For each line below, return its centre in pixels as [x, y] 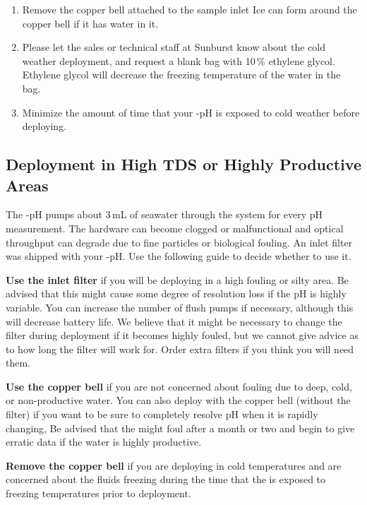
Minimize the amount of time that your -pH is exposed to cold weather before [191, 112]
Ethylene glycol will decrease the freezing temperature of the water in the [181, 75]
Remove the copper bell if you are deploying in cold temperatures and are [174, 465]
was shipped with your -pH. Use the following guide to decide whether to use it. [179, 256]
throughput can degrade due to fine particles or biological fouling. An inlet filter [179, 242]
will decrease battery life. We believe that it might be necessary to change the [174, 321]
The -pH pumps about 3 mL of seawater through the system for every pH [164, 214]
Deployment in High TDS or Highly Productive [183, 164]
